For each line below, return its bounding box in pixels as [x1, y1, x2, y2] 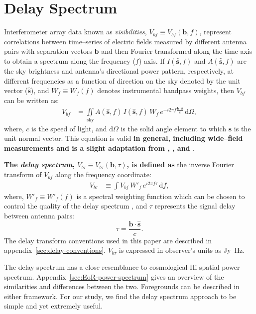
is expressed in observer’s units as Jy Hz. [119, 245, 245, 255]
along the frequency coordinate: [55, 169, 151, 180]
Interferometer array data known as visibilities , [4, 26, 147, 37]
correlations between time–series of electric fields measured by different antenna [4, 36, 247, 46]
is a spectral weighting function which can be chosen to [76, 191, 245, 201]
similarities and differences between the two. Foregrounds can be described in [4, 281, 240, 292]
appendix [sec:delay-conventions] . [4, 245, 106, 255]
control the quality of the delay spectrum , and [4, 201, 147, 211]
